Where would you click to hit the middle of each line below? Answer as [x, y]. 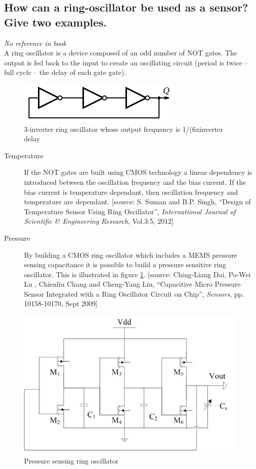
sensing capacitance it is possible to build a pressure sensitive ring [125, 264]
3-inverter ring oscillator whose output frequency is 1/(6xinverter [123, 129]
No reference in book [35, 43]
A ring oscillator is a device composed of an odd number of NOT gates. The [121, 53]
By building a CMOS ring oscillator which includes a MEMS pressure [131, 254]
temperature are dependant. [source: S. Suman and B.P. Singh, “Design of [137, 202]
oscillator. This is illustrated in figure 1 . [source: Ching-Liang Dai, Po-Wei [137, 274]
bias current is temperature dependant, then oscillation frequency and [131, 192]
